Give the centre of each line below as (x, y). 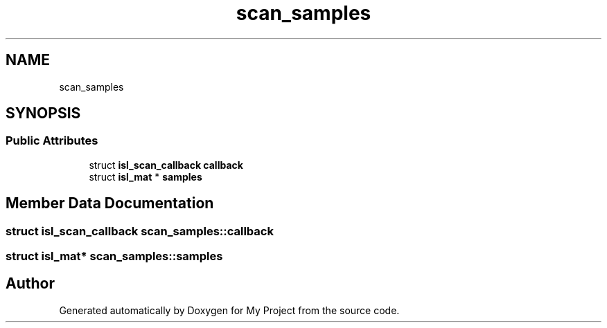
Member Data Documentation (110, 203)
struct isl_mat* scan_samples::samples (114, 256)
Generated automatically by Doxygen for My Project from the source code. (229, 310)
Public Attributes (52, 141)
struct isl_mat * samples (146, 176)
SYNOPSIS (43, 113)
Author (30, 284)
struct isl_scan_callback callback (166, 165)
